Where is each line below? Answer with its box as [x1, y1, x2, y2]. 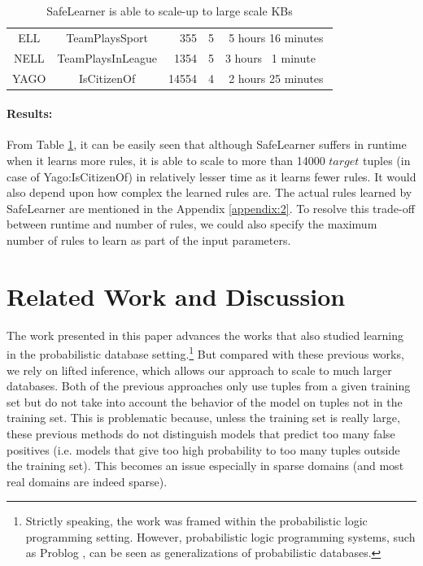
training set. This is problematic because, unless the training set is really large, [7, 409, 400, 426]
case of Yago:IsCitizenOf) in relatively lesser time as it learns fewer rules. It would [7, 168, 416, 185]
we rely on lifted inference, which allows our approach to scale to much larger [7, 361, 392, 378]
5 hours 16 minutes [229, 28, 324, 46]
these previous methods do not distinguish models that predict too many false [7, 424, 395, 442]
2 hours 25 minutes [229, 69, 324, 86]
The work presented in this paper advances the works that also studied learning [7, 326, 403, 343]
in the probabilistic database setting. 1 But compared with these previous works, [7, 343, 404, 362]
